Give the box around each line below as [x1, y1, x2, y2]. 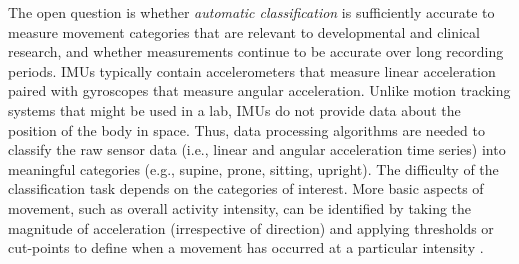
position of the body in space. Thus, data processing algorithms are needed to [8, 119, 485, 140]
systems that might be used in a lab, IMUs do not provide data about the [8, 99, 461, 120]
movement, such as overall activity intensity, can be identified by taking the [8, 197, 472, 218]
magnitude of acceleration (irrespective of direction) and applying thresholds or [8, 217, 494, 238]
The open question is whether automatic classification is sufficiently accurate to [8, 2, 495, 22]
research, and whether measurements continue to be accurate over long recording [8, 41, 504, 62]
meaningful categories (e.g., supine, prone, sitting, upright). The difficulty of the [8, 158, 499, 179]
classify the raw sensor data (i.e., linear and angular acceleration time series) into [8, 139, 506, 160]
